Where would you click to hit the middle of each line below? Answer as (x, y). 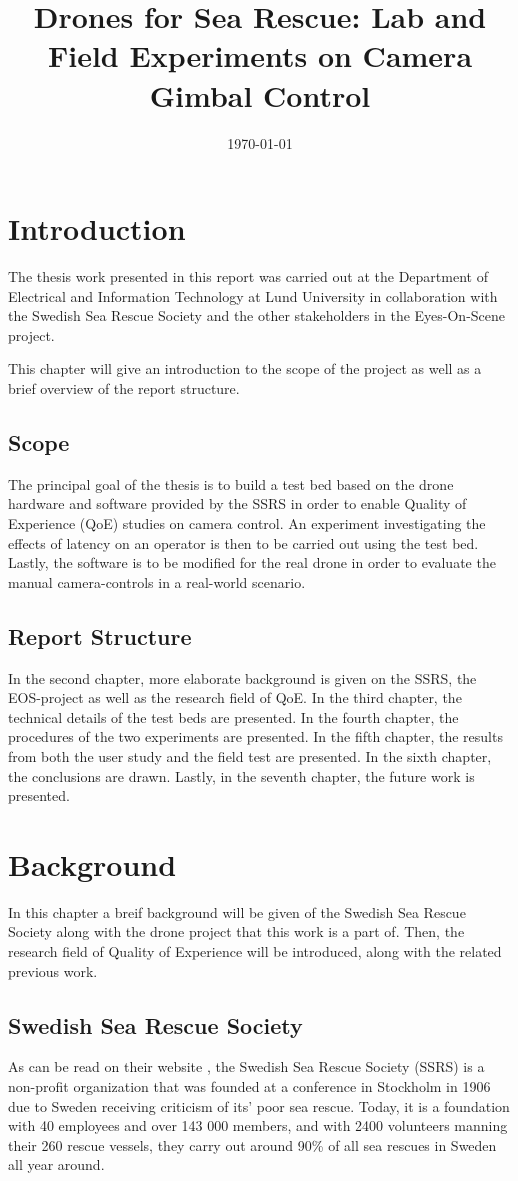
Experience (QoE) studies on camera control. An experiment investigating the (247, 522)
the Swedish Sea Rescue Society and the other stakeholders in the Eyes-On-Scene (257, 315)
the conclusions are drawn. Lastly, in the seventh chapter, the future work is (241, 775)
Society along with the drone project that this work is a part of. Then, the (236, 931)
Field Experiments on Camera (260, 55)
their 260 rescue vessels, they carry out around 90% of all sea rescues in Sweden (252, 1144)
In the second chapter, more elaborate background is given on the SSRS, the (242, 677)
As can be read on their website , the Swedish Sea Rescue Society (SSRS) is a (246, 1066)
